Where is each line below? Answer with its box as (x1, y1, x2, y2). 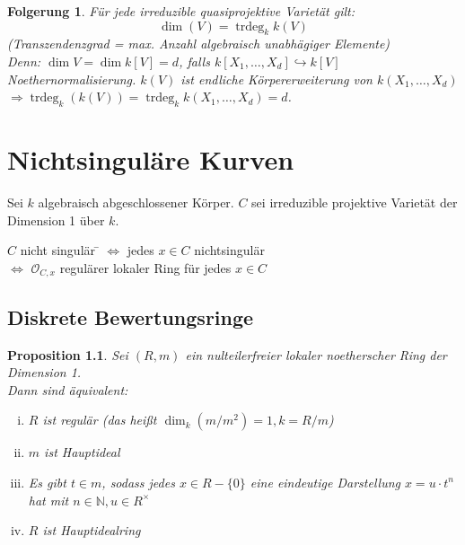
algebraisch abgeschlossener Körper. (38, 193, 234, 212)
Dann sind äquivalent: (7, 380, 128, 399)
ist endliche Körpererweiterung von (180, 69, 373, 88)
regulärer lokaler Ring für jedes (59, 258, 232, 277)
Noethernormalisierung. (7, 69, 136, 88)
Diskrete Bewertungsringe (7, 303, 254, 330)
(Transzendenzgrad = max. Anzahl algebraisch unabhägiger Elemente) (7, 34, 390, 53)
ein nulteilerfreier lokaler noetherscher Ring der (185, 345, 447, 364)
